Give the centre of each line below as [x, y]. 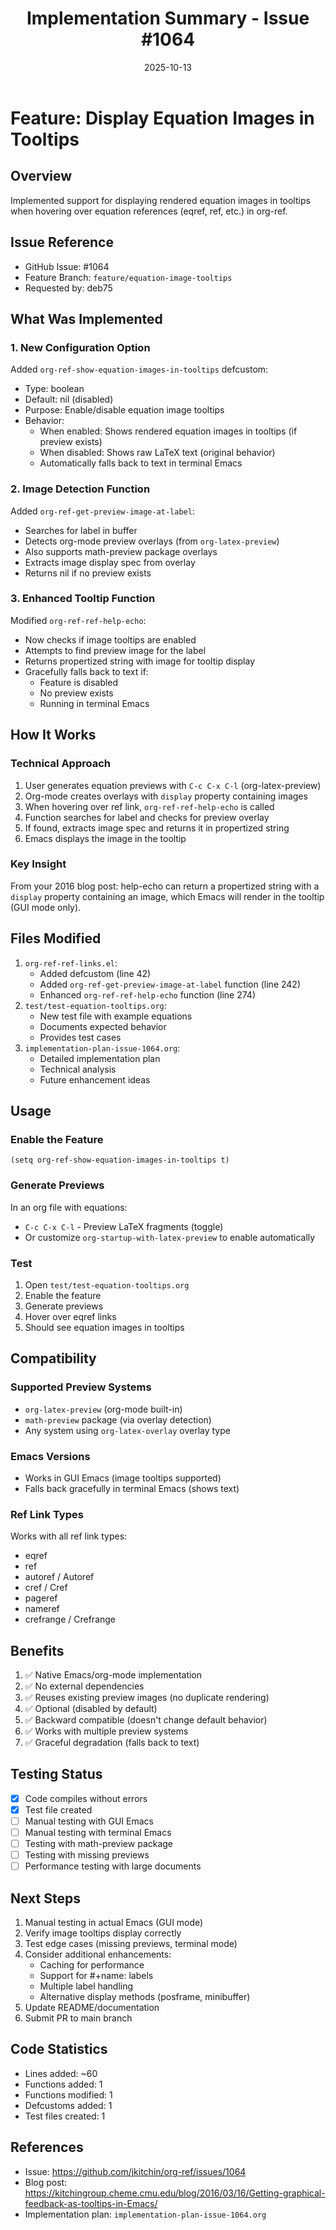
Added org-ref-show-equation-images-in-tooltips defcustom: [139, 369]
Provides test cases [80, 1037]
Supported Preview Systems [81, 1387]
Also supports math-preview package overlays [121, 551]
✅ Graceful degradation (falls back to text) [112, 1743]
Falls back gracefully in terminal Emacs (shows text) [132, 1488]
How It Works [53, 735]
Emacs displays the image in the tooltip [105, 838]
